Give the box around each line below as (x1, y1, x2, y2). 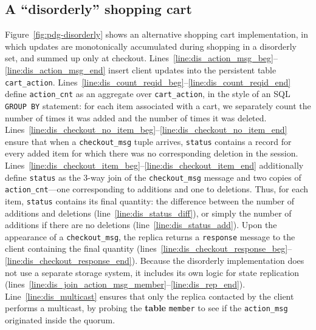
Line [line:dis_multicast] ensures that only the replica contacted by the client (5, 289, 294, 302)
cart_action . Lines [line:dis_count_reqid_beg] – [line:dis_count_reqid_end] (5, 75, 291, 88)
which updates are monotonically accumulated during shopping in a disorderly (5, 39, 297, 52)
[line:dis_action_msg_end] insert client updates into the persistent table (5, 63, 276, 76)
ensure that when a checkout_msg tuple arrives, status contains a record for (5, 135, 292, 147)
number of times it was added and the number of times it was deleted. (5, 111, 267, 124)
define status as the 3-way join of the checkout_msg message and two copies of (5, 170, 301, 183)
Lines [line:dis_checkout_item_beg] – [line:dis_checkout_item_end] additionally (5, 158, 304, 171)
